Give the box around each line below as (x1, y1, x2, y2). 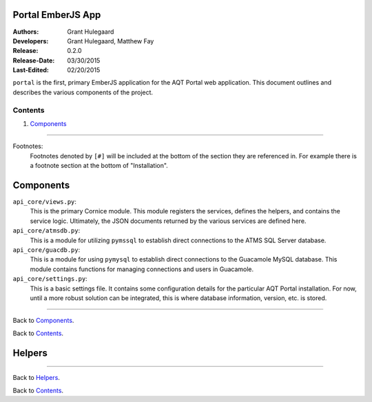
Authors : (12, 28, 39, 36)
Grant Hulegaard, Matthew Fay (67, 36, 154, 45)
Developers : (12, 36, 49, 45)
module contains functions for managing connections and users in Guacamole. (30, 265, 254, 273)
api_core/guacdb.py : (12, 246, 81, 254)
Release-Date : (12, 56, 55, 65)
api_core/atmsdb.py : (12, 226, 81, 235)
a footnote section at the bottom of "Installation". (30, 162, 168, 170)
